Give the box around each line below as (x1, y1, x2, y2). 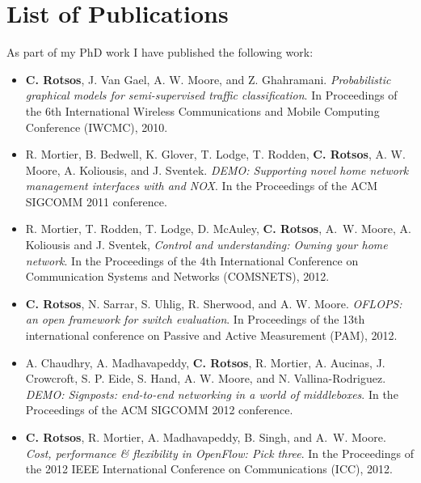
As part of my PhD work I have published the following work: (6, 44, 314, 61)
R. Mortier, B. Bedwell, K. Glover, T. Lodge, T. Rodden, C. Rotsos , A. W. (25, 146, 406, 163)
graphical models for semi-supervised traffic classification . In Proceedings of (25, 87, 398, 104)
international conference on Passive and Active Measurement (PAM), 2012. (25, 327, 398, 344)
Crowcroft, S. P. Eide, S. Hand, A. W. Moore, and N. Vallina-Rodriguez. (25, 370, 386, 387)
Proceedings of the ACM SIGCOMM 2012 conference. (25, 401, 293, 418)
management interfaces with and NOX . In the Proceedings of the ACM (25, 177, 378, 194)
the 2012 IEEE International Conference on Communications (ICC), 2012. (25, 460, 393, 477)
